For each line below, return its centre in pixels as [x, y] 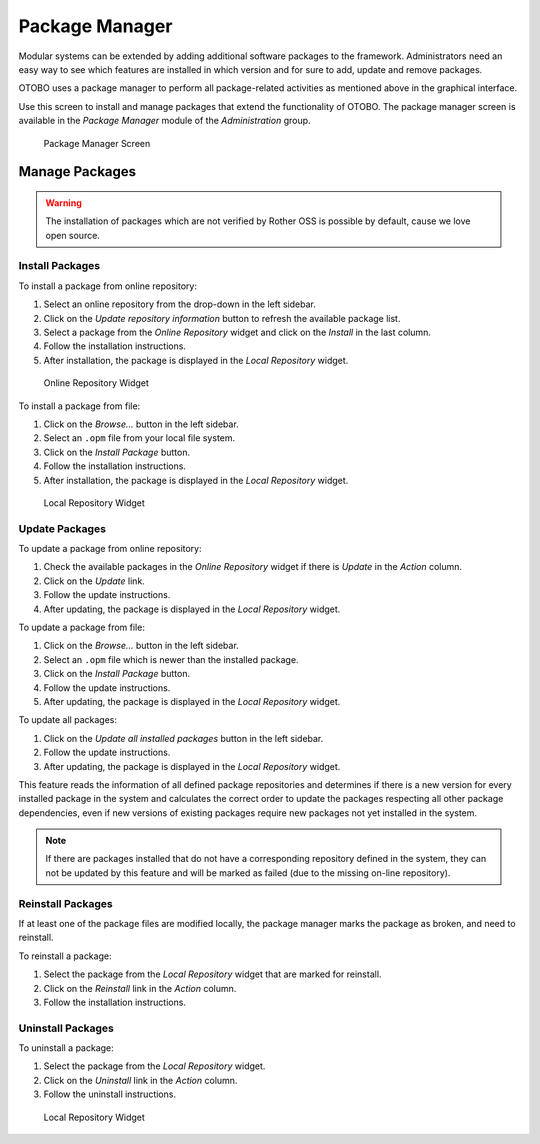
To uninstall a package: [66, 1048]
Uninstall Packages [66, 1028]
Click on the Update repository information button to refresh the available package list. [222, 318]
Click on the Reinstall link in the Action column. [140, 988]
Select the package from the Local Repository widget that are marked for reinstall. [212, 974]
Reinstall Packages [66, 903]
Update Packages [62, 528]
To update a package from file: [81, 627]
